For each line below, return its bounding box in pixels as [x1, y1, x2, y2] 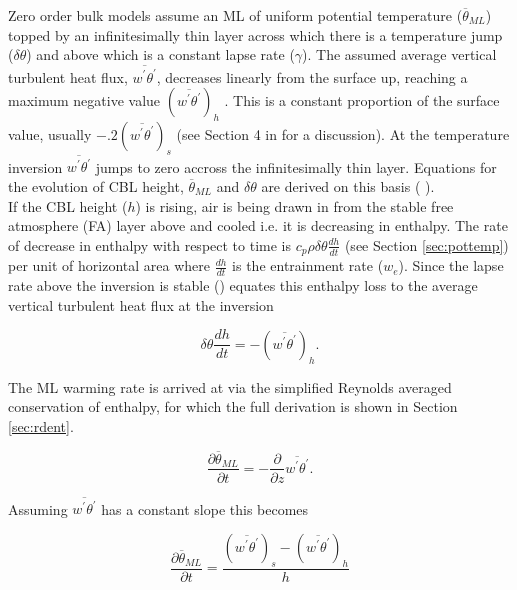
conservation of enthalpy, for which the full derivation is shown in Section [8, 396, 458, 417]
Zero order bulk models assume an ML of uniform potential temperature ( [8, 5, 463, 25]
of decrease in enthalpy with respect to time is [8, 234, 291, 255]
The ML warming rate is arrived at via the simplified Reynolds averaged [8, 376, 452, 397]
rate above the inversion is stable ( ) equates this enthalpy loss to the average [8, 275, 478, 296]
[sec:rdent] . [8, 415, 74, 436]
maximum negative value [8, 90, 161, 111]
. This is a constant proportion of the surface [224, 90, 500, 111]
